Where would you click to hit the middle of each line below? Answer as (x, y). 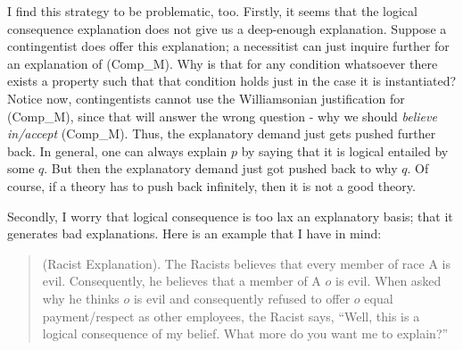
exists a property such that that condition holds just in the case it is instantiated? (232, 81)
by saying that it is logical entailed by (345, 150)
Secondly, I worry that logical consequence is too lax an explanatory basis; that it (230, 216)
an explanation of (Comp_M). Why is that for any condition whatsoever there (223, 63)
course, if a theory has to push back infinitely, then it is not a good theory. (211, 185)
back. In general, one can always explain (117, 150)
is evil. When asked (388, 281)
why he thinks (81, 298)
